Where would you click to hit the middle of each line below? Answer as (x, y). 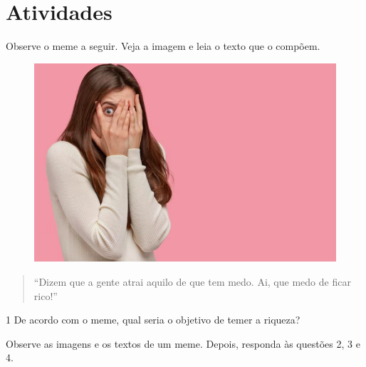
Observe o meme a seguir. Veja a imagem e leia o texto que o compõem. (163, 46)
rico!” (46, 295)
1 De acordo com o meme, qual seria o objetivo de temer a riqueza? (153, 320)
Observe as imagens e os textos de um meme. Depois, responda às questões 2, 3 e (183, 343)
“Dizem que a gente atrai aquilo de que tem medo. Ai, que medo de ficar (192, 281)
